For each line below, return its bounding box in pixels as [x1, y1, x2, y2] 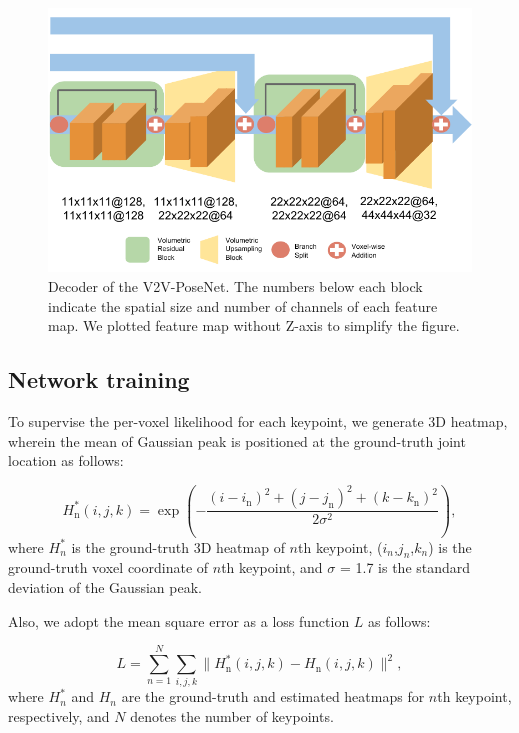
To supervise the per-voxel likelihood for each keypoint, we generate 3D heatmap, [8, 410, 508, 431]
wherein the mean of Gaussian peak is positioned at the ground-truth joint [8, 430, 466, 451]
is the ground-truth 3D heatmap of [71, 536, 285, 557]
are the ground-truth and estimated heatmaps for [121, 686, 425, 707]
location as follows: [8, 450, 124, 471]
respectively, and [8, 705, 110, 726]
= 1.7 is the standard [339, 557, 471, 578]
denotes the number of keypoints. [130, 705, 334, 726]
